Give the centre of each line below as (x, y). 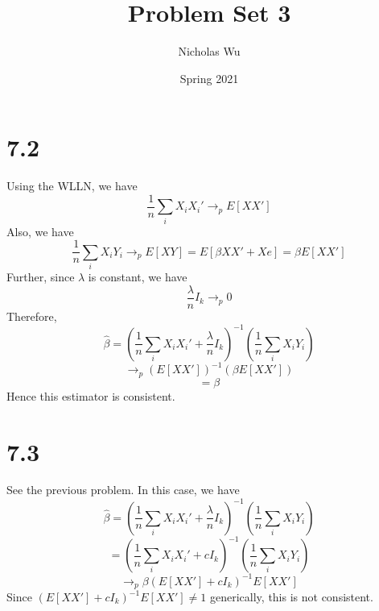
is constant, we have (138, 277)
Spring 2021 (209, 78)
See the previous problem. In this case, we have (123, 490)
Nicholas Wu (209, 51)
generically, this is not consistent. (292, 596)
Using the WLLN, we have (72, 186)
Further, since (41, 277)
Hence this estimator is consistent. (91, 395)
